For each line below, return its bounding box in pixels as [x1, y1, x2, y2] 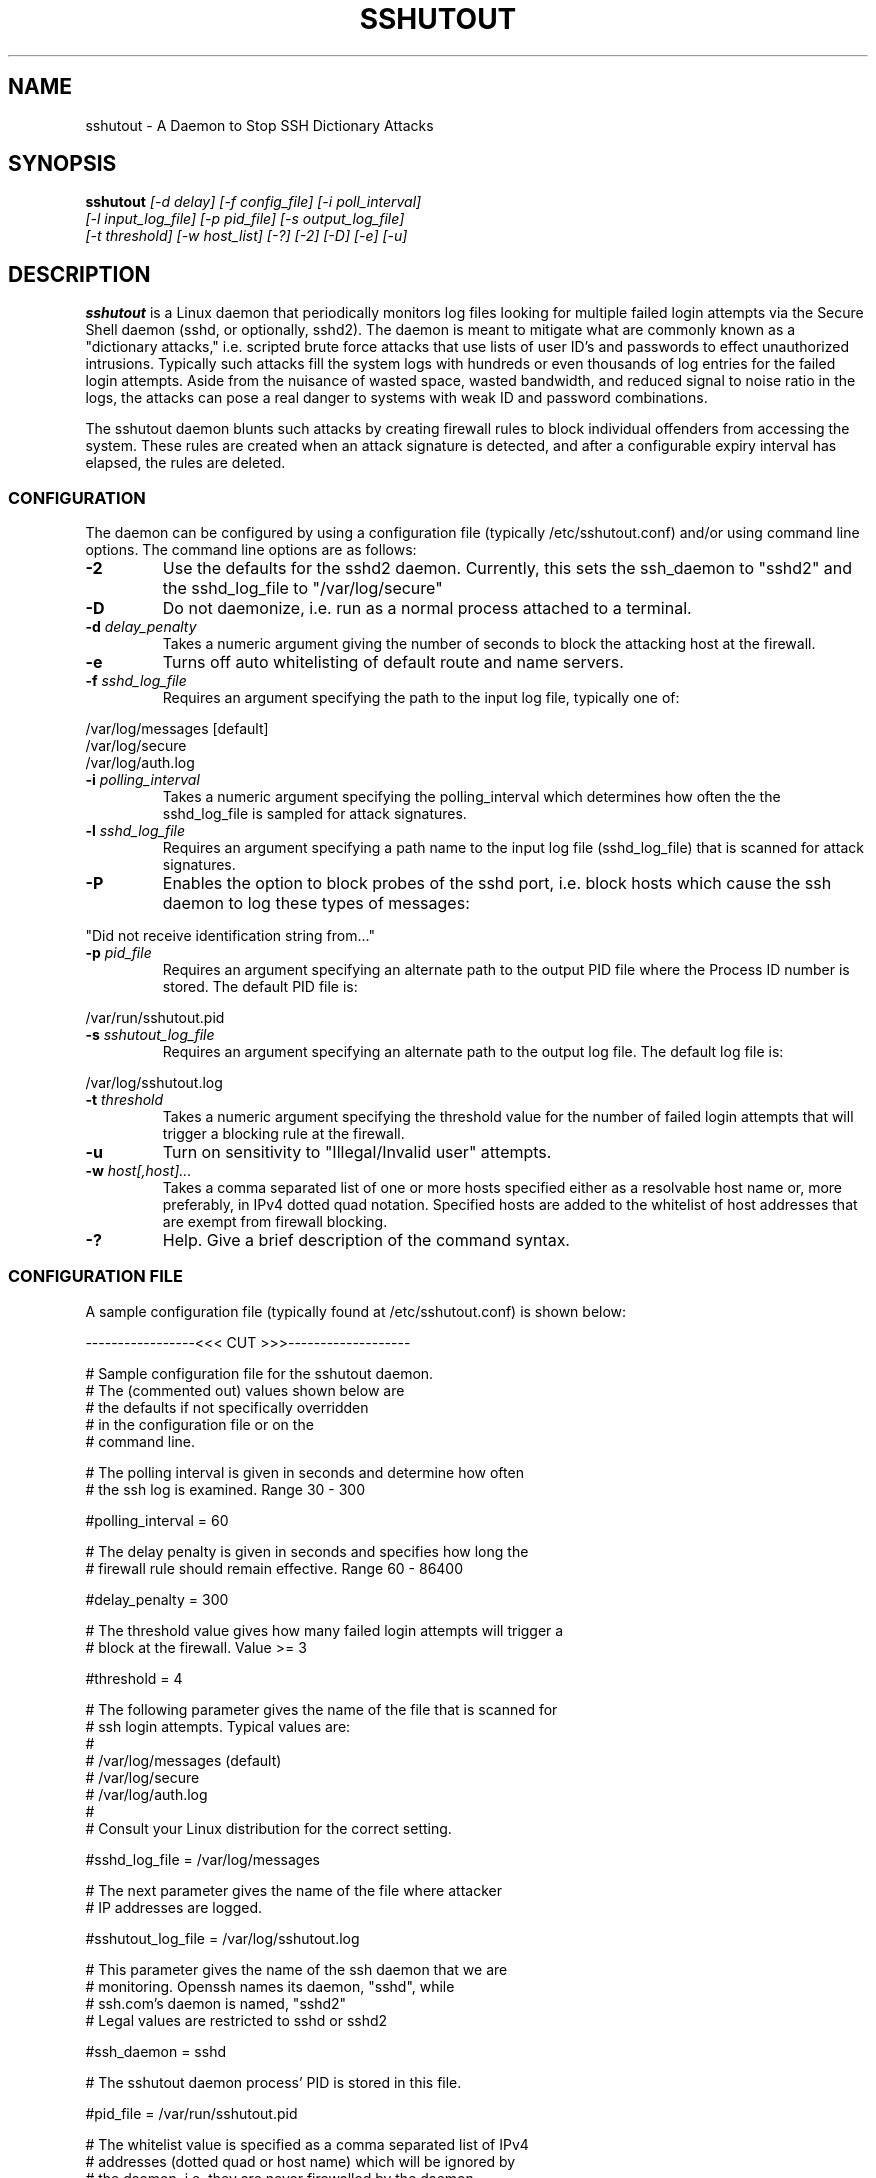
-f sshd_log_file [85, 672, 187, 690]
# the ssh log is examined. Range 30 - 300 [85, 1480, 366, 1498]
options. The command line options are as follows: [85, 541, 417, 559]
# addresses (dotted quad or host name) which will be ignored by [85, 2152, 516, 2170]
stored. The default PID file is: [162, 978, 358, 996]
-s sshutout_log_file [85, 1026, 215, 1044]
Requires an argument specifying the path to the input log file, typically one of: [162, 689, 680, 707]
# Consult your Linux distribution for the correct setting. [85, 1819, 452, 1837]
